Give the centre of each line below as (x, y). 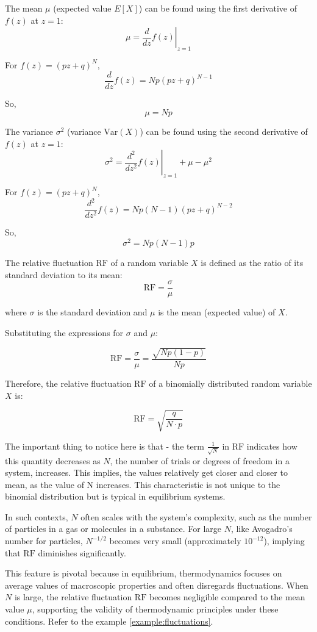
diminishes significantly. (82, 552)
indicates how (272, 446)
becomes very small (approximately (175, 541)
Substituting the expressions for (64, 332)
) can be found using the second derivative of (224, 131)
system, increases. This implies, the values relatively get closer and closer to (146, 472)
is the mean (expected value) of (217, 312)
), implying (284, 541)
